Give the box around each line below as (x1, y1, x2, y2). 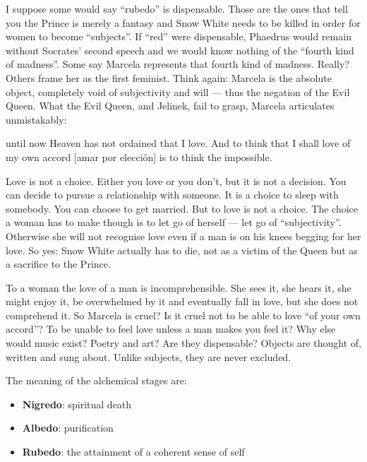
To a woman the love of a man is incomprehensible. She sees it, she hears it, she (6, 280, 351, 295)
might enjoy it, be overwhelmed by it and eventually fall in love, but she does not (6, 294, 359, 309)
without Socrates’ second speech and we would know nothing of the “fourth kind (6, 42, 354, 57)
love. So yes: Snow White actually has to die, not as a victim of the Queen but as (6, 242, 358, 257)
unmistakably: (6, 112, 67, 126)
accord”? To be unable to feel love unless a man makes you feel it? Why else (6, 321, 336, 336)
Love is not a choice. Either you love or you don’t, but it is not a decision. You (6, 173, 347, 188)
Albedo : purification (22, 420, 114, 435)
